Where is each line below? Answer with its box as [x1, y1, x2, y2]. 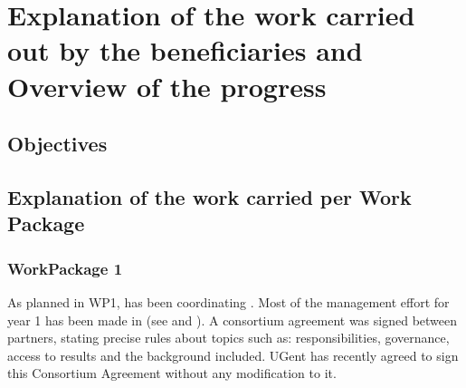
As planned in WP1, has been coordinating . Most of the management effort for [7, 292, 450, 311]
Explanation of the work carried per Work [7, 182, 412, 210]
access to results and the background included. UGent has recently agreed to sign [7, 345, 459, 364]
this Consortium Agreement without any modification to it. [7, 364, 337, 383]
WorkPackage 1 [7, 257, 123, 279]
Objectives [7, 130, 108, 158]
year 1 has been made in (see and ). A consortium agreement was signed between [7, 310, 458, 329]
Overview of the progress [7, 67, 327, 104]
